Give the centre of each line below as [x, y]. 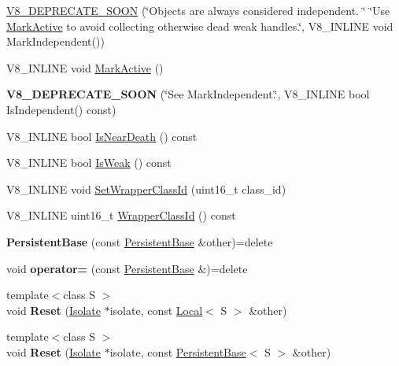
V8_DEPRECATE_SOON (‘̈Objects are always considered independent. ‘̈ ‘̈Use [198, 10]
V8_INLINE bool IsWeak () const [89, 163]
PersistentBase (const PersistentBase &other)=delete [140, 241]
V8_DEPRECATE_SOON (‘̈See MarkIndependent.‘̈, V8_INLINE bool [188, 94]
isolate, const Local [156, 310]
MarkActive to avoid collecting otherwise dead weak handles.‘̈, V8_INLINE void [200, 26]
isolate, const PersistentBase [178, 351]
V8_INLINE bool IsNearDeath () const [102, 136]
